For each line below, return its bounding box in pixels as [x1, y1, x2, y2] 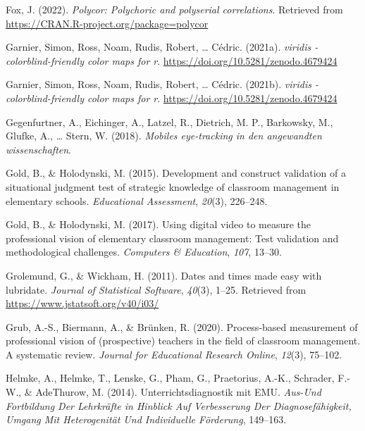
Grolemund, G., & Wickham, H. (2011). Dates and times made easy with [6, 268, 322, 282]
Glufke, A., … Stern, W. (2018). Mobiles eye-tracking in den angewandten [6, 128, 322, 143]
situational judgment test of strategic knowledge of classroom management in [6, 179, 340, 194]
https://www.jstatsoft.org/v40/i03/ [6, 296, 159, 311]
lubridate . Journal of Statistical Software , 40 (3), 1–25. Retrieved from [6, 282, 307, 296]
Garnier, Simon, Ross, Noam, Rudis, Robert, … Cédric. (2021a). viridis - [6, 39, 318, 54]
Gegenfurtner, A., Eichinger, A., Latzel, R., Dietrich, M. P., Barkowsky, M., [6, 114, 333, 129]
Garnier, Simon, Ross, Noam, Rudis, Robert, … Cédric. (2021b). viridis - [6, 77, 319, 92]
